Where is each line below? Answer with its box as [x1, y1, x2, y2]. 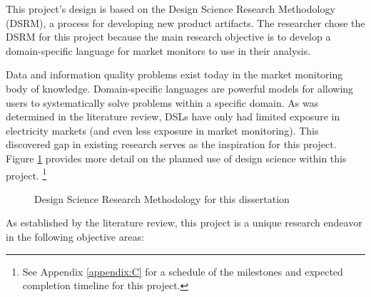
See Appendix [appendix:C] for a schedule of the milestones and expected [22, 264, 343, 278]
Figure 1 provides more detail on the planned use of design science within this [6, 150, 347, 165]
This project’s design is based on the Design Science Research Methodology [6, 1, 335, 16]
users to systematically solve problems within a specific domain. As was [6, 95, 319, 110]
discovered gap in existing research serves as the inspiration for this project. [6, 137, 337, 152]
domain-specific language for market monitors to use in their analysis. [6, 43, 311, 58]
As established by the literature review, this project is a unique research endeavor [6, 215, 362, 230]
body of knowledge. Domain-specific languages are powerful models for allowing [6, 80, 354, 95]
